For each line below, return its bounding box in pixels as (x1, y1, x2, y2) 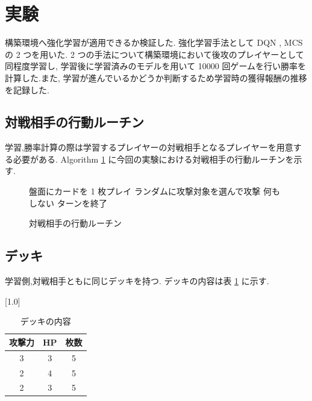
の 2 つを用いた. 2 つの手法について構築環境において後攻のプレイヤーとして (5, 48, 304, 60)
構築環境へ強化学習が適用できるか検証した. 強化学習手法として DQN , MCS (5, 36, 303, 49)
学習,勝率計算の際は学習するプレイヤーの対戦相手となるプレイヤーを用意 (5, 141, 293, 154)
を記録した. (5, 83, 49, 96)
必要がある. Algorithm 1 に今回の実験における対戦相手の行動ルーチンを (13, 152, 294, 165)
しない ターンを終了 (29, 196, 107, 209)
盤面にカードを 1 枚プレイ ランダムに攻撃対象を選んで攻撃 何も (29, 185, 280, 197)
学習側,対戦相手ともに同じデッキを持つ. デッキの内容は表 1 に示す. (5, 275, 269, 287)
